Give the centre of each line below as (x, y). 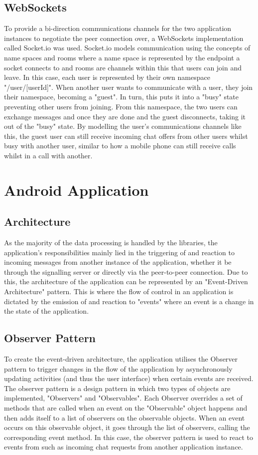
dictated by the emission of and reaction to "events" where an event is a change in (129, 301)
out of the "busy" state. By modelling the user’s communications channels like (123, 126)
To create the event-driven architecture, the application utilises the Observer (121, 359)
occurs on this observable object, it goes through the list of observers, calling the (127, 427)
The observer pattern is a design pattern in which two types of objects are (117, 388)
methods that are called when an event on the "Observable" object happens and (126, 408)
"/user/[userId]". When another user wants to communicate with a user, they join (129, 87)
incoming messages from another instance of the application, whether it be (118, 262)
